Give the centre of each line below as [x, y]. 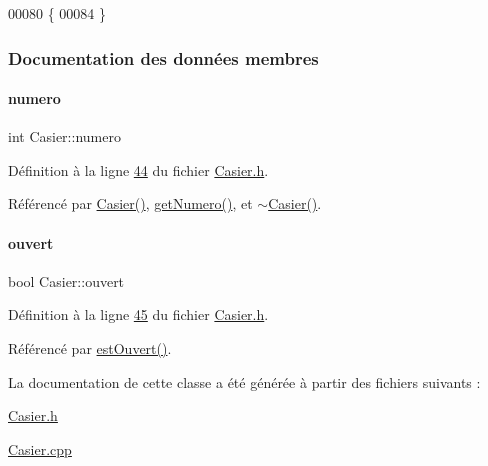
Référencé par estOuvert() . [90, 348]
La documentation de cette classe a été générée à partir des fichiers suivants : [244, 381]
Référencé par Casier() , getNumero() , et [130, 203]
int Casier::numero [64, 136]
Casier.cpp [40, 448]
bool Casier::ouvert [66, 280]
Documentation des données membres [163, 57]
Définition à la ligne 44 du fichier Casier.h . [138, 169]
